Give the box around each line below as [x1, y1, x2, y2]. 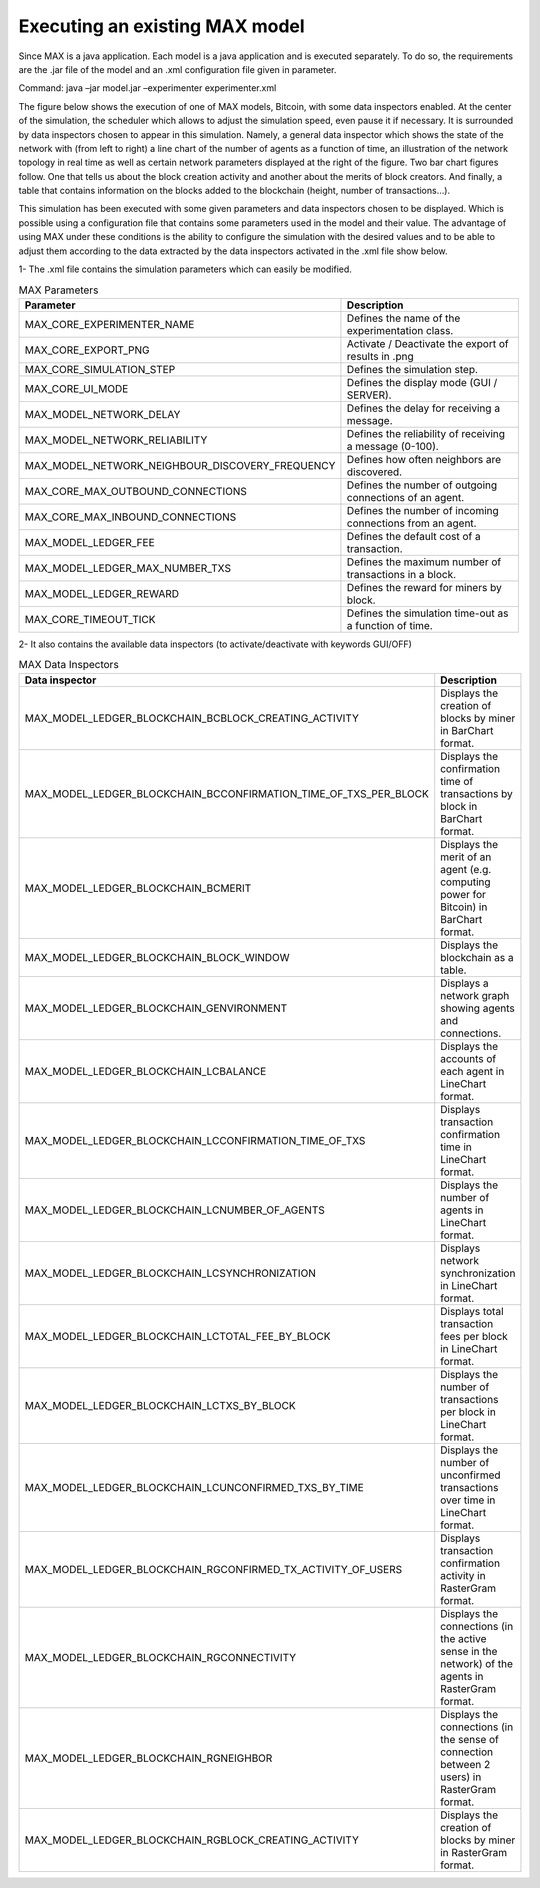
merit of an [440, 850, 492, 864]
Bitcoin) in [440, 900, 488, 914]
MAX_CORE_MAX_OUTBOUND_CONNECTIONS [24, 484, 247, 498]
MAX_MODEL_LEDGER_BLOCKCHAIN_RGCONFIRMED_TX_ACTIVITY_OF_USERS [24, 1562, 403, 1576]
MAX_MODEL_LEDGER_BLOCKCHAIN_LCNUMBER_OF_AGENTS [24, 1203, 325, 1217]
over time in [440, 1493, 496, 1507]
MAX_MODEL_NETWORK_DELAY [24, 407, 181, 421]
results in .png [346, 349, 414, 363]
